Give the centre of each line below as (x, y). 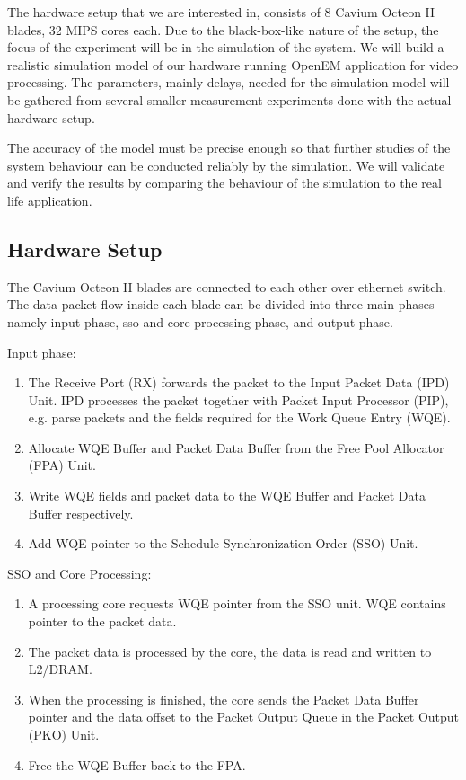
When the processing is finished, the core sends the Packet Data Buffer (224, 699)
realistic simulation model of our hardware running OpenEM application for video (233, 64)
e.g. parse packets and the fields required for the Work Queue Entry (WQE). (239, 417)
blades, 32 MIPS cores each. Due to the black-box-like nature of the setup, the (223, 29)
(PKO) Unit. (64, 735)
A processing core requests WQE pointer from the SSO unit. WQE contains (237, 603)
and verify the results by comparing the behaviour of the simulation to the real (224, 183)
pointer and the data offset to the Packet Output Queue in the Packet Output (244, 717)
